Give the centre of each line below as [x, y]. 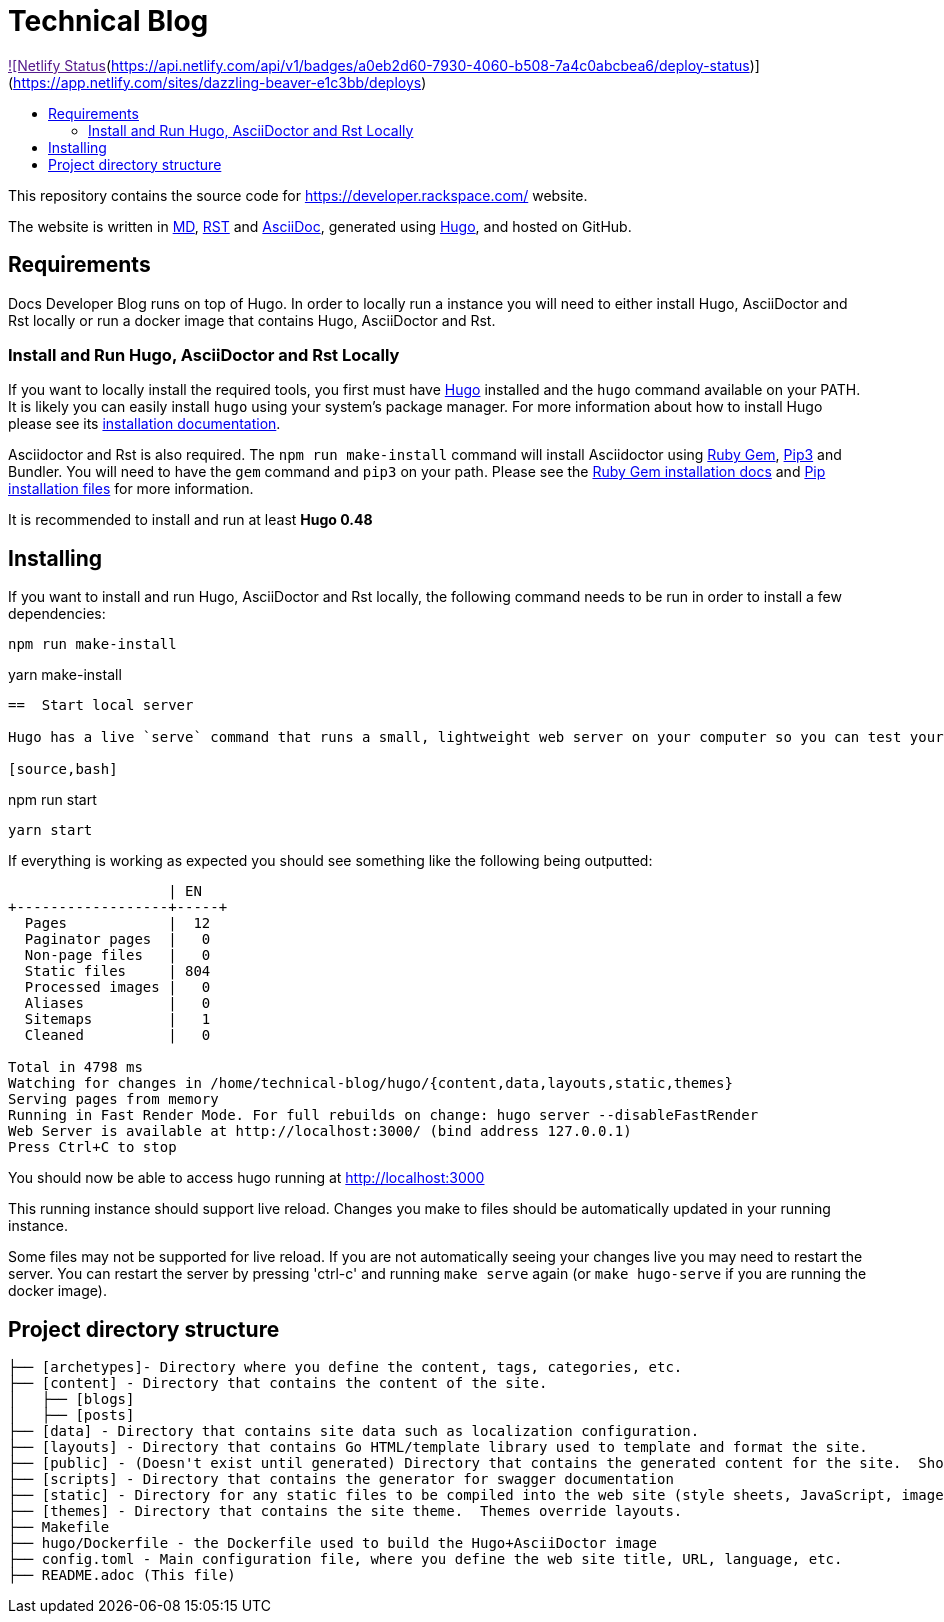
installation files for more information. [131, 489]
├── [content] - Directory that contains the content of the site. [278, 1383]
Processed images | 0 [117, 987]
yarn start [50, 830]
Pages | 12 [117, 923]
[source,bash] [63, 769]
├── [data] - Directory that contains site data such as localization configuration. [354, 1431]
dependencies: [57, 614]
